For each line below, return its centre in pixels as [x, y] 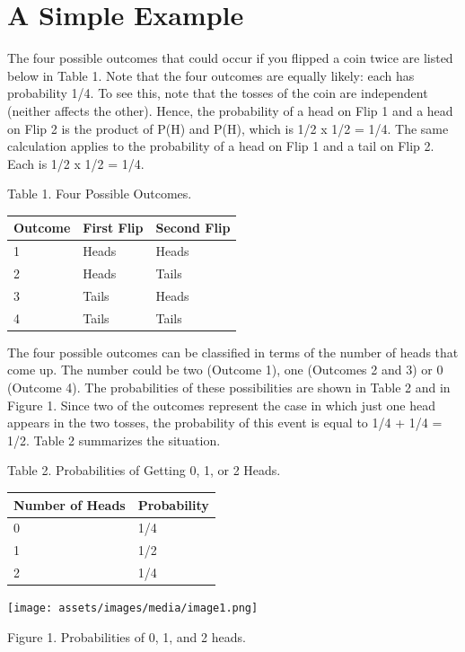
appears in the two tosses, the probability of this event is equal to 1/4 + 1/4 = [225, 423]
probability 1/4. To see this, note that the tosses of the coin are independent [218, 93]
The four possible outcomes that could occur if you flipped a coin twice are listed [230, 58]
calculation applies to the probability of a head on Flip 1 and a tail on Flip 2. [221, 146]
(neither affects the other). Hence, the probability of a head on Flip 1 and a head [230, 110]
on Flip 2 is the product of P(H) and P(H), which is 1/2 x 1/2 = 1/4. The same [228, 128]
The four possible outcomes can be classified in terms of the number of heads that [233, 352]
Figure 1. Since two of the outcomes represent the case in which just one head [221, 405]
